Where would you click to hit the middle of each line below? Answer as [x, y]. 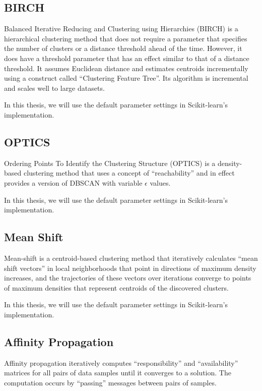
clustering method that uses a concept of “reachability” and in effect [129, 173]
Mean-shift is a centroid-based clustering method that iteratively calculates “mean [131, 258]
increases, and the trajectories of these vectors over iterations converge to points [128, 278]
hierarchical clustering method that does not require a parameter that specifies [126, 38]
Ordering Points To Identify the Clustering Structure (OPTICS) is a [110, 163]
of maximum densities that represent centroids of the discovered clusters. [116, 287]
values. [160, 182]
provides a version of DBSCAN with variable [73, 182]
